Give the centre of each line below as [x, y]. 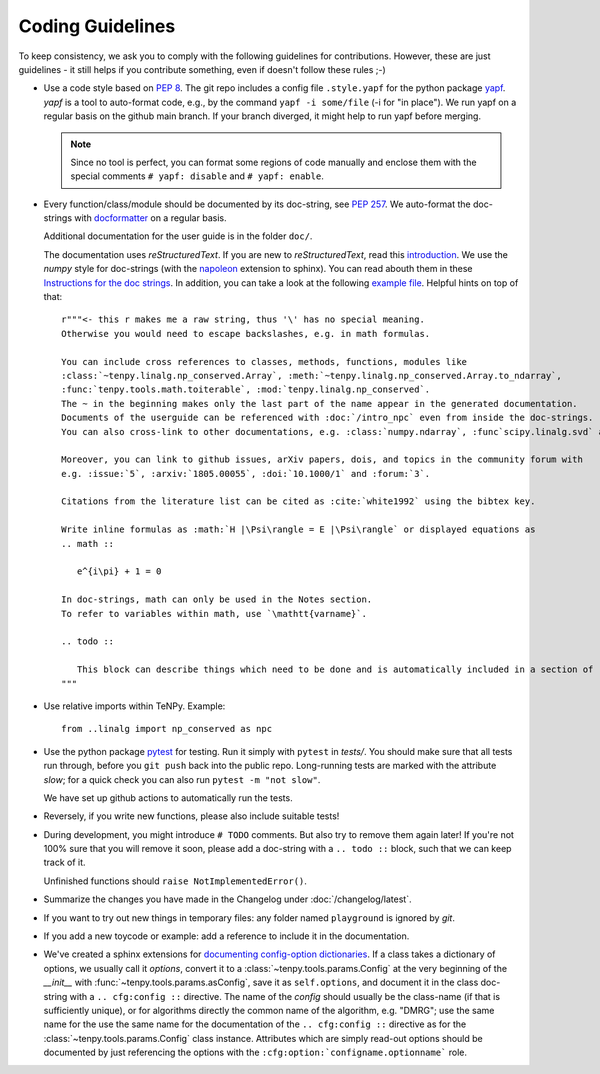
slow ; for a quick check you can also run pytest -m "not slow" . [182, 779]
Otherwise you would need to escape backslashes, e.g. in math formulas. [246, 333]
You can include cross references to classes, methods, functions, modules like [264, 361]
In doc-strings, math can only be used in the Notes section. [217, 599]
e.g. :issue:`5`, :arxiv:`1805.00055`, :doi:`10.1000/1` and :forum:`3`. [246, 473]
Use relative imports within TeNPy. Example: [134, 706]
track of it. [64, 862]
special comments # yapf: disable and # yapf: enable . [197, 176]
